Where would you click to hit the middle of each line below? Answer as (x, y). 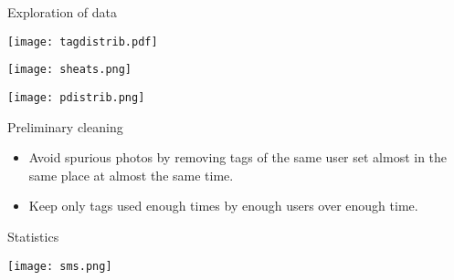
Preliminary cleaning (65, 126)
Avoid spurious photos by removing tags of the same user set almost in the (238, 157)
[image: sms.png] (60, 266)
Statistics (33, 236)
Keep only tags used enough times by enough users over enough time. (223, 206)
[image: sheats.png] (70, 70)
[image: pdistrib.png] (76, 97)
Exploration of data (63, 12)
